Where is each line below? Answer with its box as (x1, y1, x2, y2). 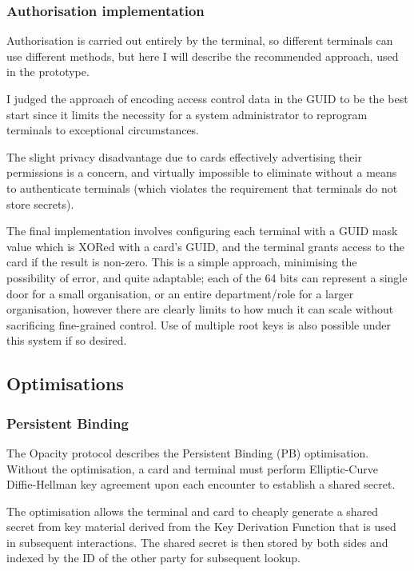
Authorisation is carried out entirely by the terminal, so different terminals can (6, 32, 393, 49)
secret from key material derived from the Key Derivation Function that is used (6, 518, 396, 535)
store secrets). (6, 195, 74, 212)
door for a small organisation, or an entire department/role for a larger (6, 285, 354, 301)
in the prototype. (6, 63, 90, 80)
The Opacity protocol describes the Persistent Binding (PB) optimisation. (6, 444, 369, 461)
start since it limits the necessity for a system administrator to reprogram (6, 106, 368, 122)
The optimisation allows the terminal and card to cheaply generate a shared (6, 502, 379, 519)
